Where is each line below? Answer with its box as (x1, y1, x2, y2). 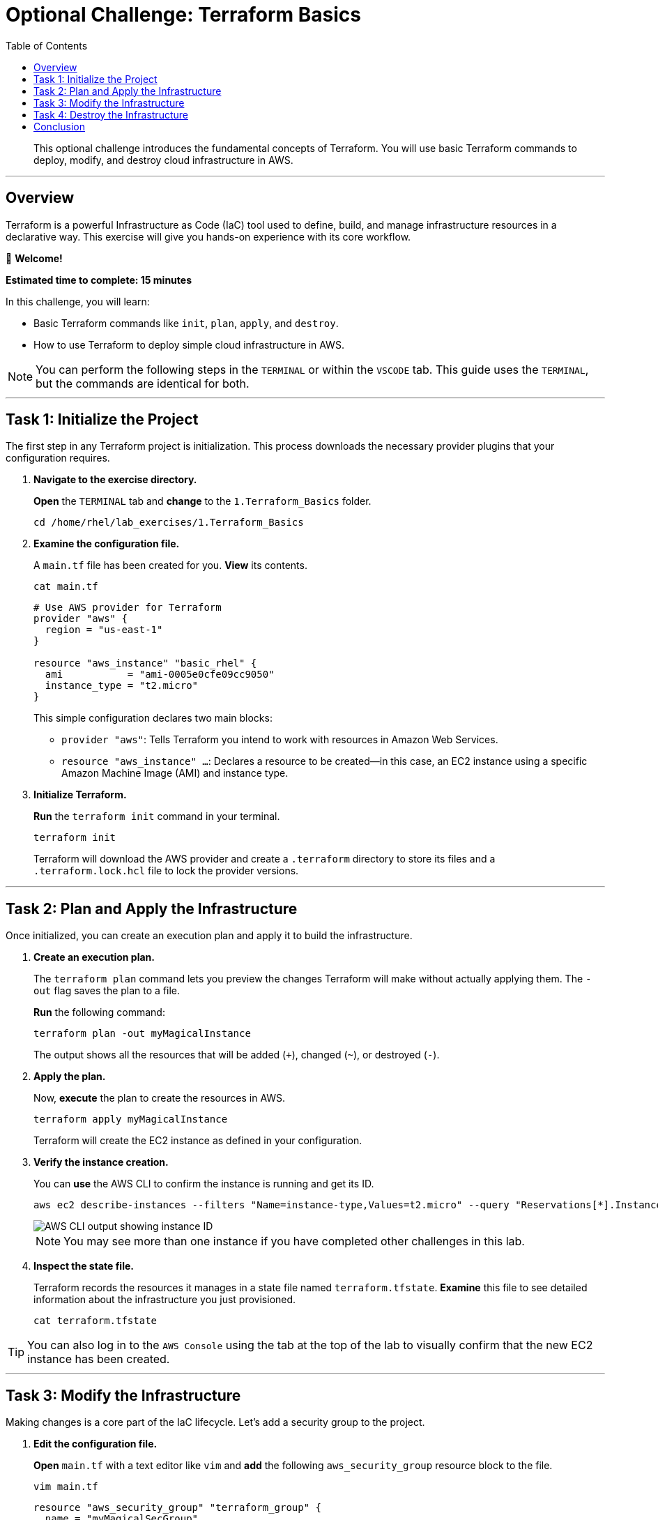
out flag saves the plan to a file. (33, 985, 181, 997)
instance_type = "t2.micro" (45, 680, 199, 692)
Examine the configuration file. (33, 538, 180, 550)
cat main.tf (33, 581, 98, 593)
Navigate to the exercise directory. (33, 473, 197, 486)
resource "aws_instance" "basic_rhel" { (33, 658, 257, 669)
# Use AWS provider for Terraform (33, 602, 222, 614)
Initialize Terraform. (33, 789, 127, 801)
